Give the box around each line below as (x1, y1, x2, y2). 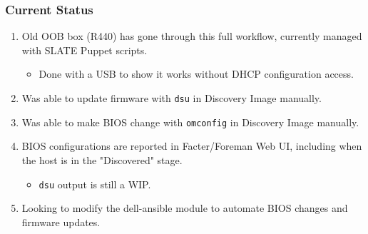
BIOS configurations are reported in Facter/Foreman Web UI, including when (21, 138, 362, 153)
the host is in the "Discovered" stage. (21, 152, 183, 167)
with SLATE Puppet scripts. (21, 42, 148, 57)
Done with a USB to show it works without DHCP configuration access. (39, 66, 354, 81)
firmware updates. (21, 214, 101, 229)
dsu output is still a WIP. (39, 176, 151, 191)
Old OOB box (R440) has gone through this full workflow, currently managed (21, 29, 362, 44)
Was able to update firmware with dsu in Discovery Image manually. (21, 91, 322, 105)
